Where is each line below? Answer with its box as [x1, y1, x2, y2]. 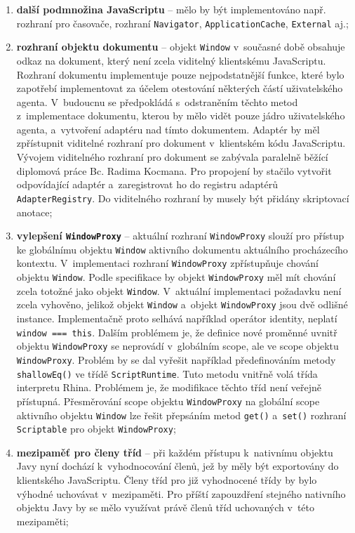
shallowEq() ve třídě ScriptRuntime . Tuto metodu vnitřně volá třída [16, 366, 318, 381]
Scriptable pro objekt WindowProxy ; [16, 421, 176, 436]
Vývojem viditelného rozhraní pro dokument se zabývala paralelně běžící [16, 150, 328, 164]
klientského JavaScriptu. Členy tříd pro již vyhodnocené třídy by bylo [16, 473, 317, 487]
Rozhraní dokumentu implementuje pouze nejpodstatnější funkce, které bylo [16, 67, 344, 81]
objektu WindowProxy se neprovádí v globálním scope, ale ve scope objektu [16, 338, 339, 353]
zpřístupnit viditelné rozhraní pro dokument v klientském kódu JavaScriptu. [16, 136, 346, 150]
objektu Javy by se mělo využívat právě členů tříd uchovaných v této [16, 500, 315, 515]
